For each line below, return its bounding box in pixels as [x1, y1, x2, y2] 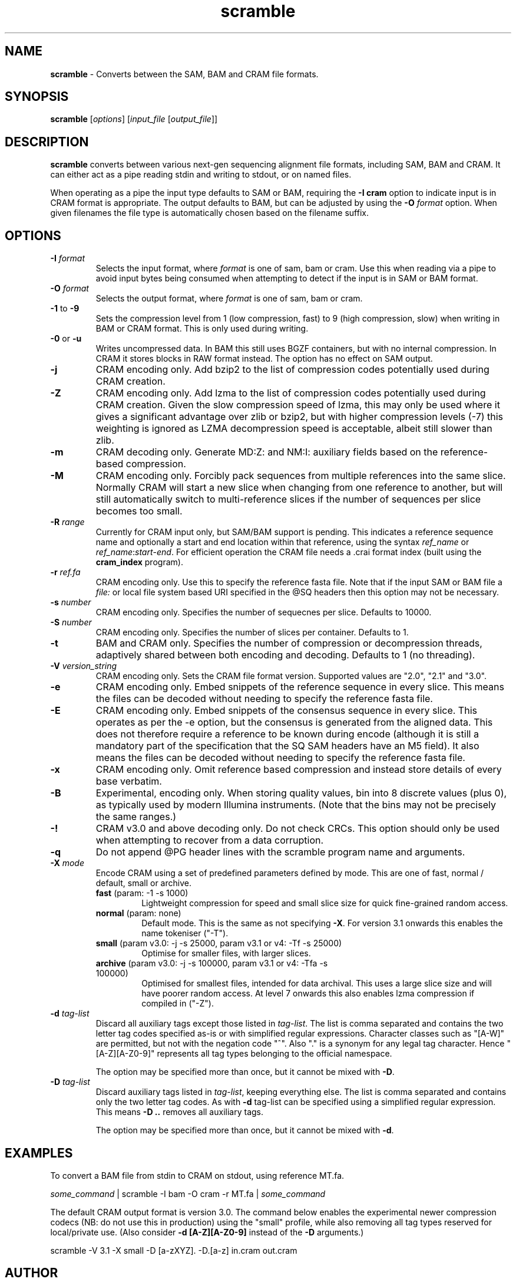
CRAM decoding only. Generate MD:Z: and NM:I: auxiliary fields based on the [95, 446, 438, 458]
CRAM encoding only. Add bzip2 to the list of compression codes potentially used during [95, 363, 489, 376]
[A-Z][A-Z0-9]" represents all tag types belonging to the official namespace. [95, 1048, 392, 1059]
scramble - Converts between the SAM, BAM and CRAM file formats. [50, 68, 319, 79]
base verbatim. [95, 775, 162, 788]
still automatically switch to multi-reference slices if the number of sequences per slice [95, 493, 481, 506]
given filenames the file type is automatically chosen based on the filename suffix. [50, 208, 369, 218]
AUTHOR [5, 1265, 58, 1281]
